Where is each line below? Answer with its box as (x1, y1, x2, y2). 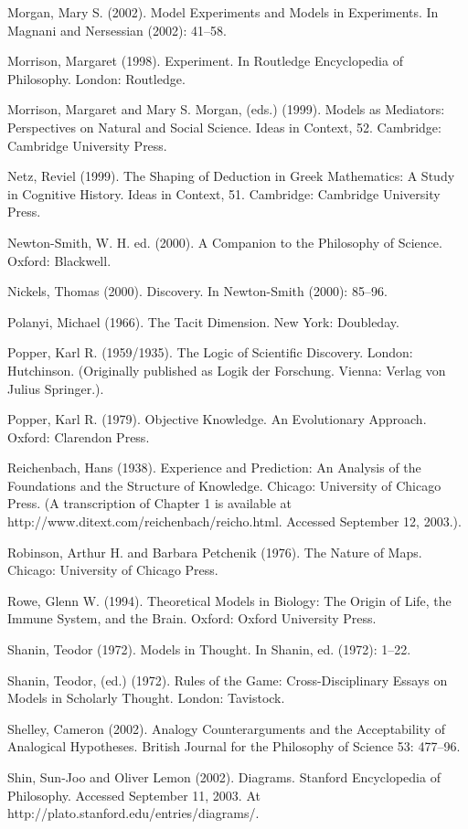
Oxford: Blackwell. (7, 250, 112, 270)
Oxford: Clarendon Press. (7, 427, 150, 446)
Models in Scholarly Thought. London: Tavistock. (7, 688, 285, 707)
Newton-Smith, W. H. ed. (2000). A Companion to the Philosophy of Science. (7, 232, 442, 251)
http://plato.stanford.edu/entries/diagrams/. (7, 803, 260, 823)
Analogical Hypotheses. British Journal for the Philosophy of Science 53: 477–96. (7, 737, 461, 756)
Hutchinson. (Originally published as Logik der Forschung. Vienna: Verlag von (7, 360, 446, 379)
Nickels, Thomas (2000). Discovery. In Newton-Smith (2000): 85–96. (7, 282, 388, 301)
